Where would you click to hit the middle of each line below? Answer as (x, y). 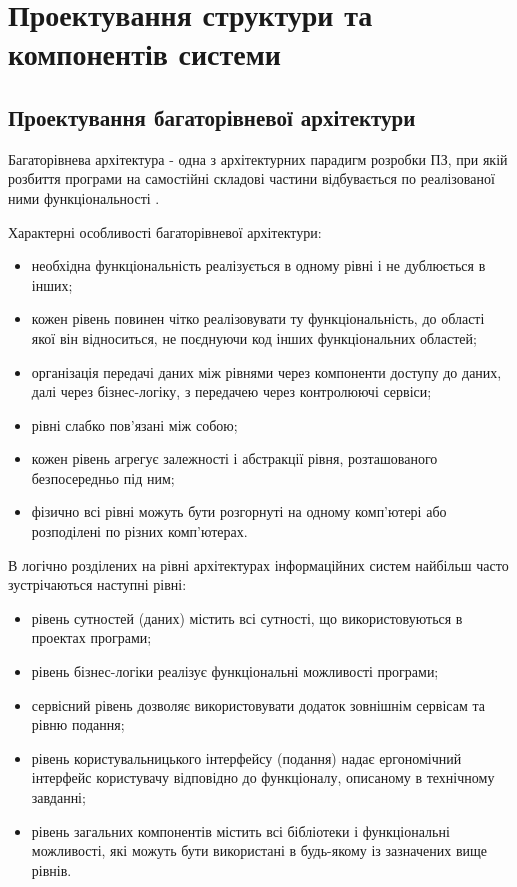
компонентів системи (144, 53)
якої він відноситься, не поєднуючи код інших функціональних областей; (254, 337)
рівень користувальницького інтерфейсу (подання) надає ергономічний (246, 757)
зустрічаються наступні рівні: (97, 584)
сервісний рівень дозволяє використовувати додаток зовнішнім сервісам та (258, 704)
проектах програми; (91, 637)
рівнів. (51, 869)
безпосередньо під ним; (103, 477)
